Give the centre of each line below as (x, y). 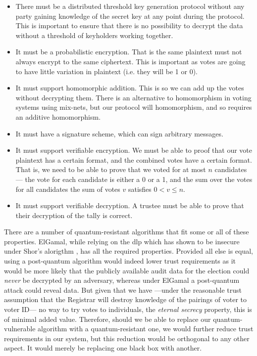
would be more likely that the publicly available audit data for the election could (127, 270)
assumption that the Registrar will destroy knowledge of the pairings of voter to (125, 299)
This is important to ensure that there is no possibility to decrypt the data (129, 25)
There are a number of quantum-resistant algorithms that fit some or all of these (127, 232)
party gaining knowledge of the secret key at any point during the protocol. (130, 16)
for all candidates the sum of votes (68, 189)
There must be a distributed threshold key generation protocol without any (130, 6)
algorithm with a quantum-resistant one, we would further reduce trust (146, 329)
